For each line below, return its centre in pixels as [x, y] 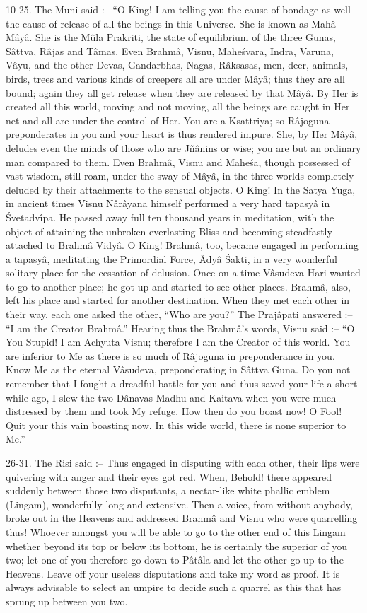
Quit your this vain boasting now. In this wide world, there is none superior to [176, 425]
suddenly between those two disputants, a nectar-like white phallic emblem [168, 490]
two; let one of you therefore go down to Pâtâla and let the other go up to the [175, 560]
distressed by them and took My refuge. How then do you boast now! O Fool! [174, 411]
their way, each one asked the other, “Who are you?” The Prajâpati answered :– [179, 314]
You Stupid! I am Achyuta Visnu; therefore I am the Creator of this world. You [178, 342]
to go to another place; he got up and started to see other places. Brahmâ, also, [178, 286]
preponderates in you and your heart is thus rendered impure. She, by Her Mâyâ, [182, 134]
